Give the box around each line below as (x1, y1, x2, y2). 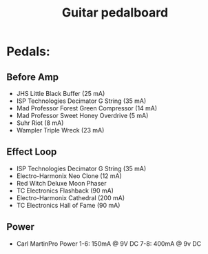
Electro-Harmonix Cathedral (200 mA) (16, 193, 125, 202)
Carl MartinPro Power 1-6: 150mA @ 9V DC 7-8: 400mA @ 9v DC (16, 240, 202, 248)
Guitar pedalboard (61, 5, 169, 21)
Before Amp (6, 71, 59, 83)
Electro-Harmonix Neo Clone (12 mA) (16, 171, 122, 180)
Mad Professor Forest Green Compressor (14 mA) (16, 104, 158, 112)
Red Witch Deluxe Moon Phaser (16, 179, 107, 187)
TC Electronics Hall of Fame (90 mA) (16, 201, 121, 209)
